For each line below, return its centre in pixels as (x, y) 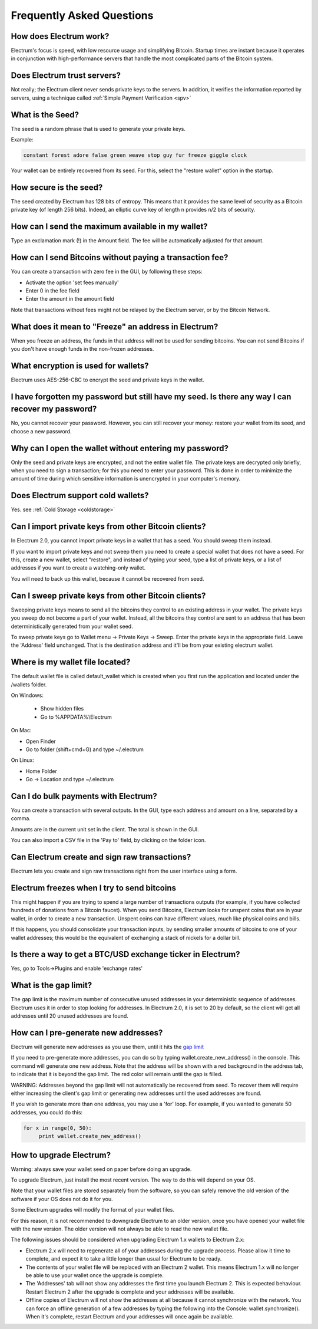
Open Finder (41, 741)
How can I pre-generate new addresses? (87, 1033)
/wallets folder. (29, 685)
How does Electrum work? (60, 36)
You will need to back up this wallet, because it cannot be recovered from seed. (107, 578)
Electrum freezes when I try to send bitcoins (94, 888)
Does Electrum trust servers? (66, 76)
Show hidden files (62, 709)
